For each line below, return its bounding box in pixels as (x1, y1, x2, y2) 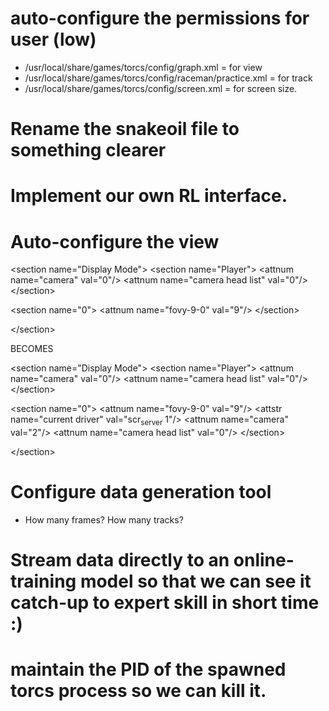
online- (233, 549, 295, 572)
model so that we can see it (79, 570, 312, 593)
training (10, 570, 77, 593)
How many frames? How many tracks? (24, 513, 184, 526)
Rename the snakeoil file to (10, 118, 240, 141)
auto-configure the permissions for (10, 7, 310, 30)
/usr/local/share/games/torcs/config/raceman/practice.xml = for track (24, 72, 313, 84)
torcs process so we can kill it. (10, 680, 267, 702)
